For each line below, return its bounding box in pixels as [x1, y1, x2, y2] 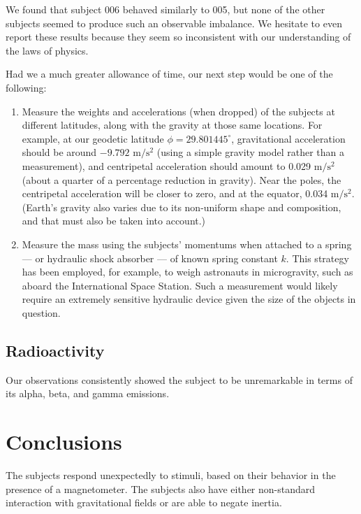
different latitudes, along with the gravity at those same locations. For [22, 117, 323, 132]
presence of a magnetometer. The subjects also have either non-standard [6, 481, 316, 496]
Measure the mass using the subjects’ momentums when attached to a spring [22, 236, 352, 251]
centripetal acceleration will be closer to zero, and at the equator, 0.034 [22, 186, 328, 201]
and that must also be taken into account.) [22, 213, 206, 228]
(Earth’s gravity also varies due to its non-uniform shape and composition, [22, 199, 341, 214]
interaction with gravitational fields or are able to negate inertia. [6, 495, 282, 510]
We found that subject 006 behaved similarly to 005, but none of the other [6, 2, 325, 16]
